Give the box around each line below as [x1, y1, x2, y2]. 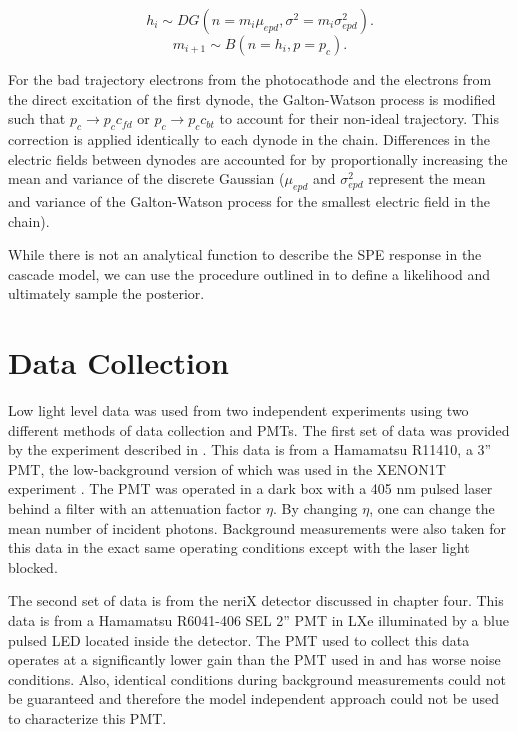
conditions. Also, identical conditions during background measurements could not [8, 668, 506, 689]
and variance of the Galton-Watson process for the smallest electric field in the [8, 190, 491, 211]
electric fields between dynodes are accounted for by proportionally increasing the [8, 148, 508, 169]
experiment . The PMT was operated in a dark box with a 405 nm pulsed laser [8, 478, 493, 499]
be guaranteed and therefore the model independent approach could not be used [8, 688, 500, 709]
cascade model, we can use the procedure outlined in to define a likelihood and [8, 263, 491, 284]
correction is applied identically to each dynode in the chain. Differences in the [8, 128, 490, 149]
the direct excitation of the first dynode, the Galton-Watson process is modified [8, 88, 496, 109]
